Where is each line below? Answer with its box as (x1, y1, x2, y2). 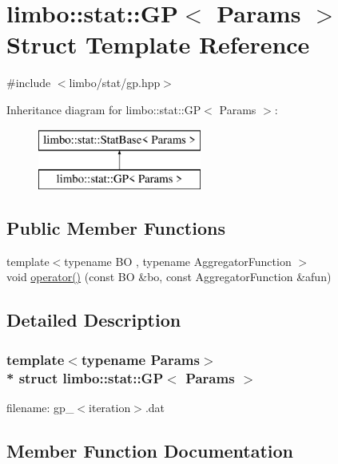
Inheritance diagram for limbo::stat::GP (6, 101, 201, 117)
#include (6, 74, 51, 91)
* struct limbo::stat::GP (6, 367, 164, 387)
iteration (89, 399, 131, 415)
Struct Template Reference (6, 28, 310, 61)
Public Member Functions (6, 216, 225, 240)
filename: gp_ (6, 399, 74, 415)
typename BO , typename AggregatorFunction (64, 252, 292, 269)
